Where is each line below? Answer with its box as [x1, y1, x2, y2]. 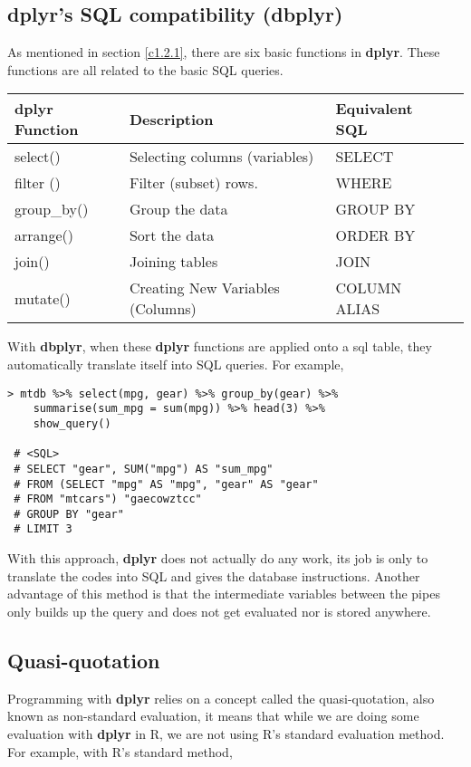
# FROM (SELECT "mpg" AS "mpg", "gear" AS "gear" [14, 477, 319, 491]
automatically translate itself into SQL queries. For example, [7, 354, 344, 373]
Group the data [129, 198, 228, 220]
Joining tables [129, 251, 218, 273]
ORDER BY [335, 225, 416, 246]
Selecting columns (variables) [129, 146, 314, 168]
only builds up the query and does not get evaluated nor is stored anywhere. [7, 601, 431, 620]
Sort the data [129, 225, 215, 246]
